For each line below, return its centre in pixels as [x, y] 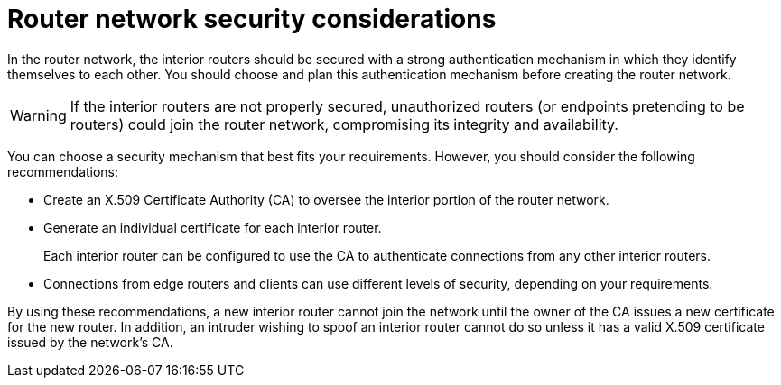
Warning [38, 115]
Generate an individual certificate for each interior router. [213, 227]
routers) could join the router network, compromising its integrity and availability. [344, 124]
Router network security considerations [252, 19]
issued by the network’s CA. [90, 342]
